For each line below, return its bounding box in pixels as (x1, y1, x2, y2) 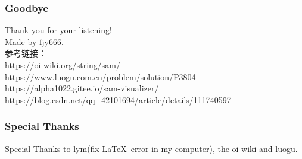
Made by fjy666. (5, 35, 64, 47)
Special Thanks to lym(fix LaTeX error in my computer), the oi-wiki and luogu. (5, 142, 298, 154)
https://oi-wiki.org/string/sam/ (5, 59, 120, 71)
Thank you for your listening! (5, 24, 112, 36)
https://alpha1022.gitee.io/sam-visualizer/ (5, 82, 159, 94)
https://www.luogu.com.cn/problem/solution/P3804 (5, 70, 196, 82)
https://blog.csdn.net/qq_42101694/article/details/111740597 (5, 93, 231, 106)
